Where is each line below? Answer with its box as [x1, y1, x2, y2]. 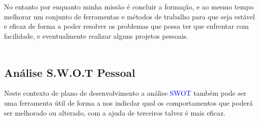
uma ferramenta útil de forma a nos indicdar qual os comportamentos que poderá [4, 97, 253, 108]
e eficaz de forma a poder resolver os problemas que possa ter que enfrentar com [4, 21, 249, 31]
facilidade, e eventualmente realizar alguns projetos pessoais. [4, 30, 188, 41]
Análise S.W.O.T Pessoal [4, 64, 135, 80]
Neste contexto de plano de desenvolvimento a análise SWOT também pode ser [4, 88, 247, 98]
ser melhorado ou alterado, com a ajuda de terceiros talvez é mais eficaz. [4, 107, 226, 118]
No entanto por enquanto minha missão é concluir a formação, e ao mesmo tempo [4, 1, 254, 12]
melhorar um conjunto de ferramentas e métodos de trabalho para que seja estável [4, 11, 255, 21]
